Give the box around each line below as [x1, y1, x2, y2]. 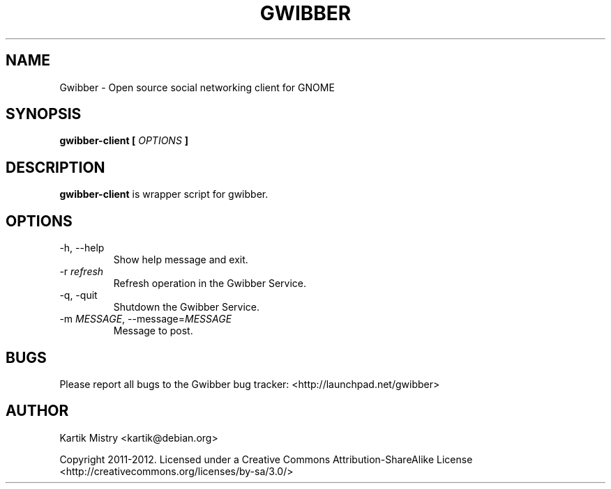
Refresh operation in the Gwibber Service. [113, 277, 307, 290]
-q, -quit [59, 289, 98, 302]
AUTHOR [6, 402, 69, 420]
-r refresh [59, 265, 104, 278]
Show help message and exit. [113, 254, 248, 266]
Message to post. [113, 325, 193, 337]
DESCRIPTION [6, 158, 105, 176]
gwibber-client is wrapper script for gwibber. [59, 188, 269, 201]
